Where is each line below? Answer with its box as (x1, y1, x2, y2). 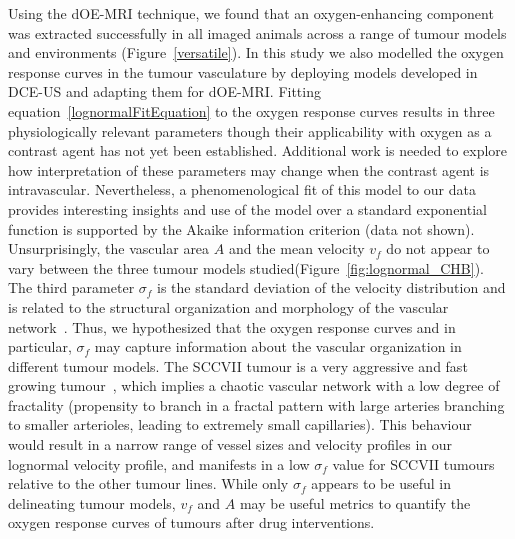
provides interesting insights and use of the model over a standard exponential (8, 198, 487, 219)
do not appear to (386, 238, 490, 259)
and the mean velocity (228, 238, 365, 259)
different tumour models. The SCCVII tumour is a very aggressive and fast (8, 355, 468, 376)
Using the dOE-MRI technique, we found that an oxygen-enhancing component (8, 3, 494, 23)
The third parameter (8, 277, 135, 298)
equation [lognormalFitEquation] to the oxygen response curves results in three (8, 100, 495, 121)
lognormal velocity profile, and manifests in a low (8, 453, 310, 474)
